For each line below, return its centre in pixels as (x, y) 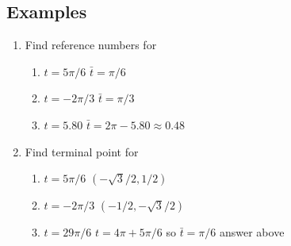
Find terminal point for (82, 151)
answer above (252, 232)
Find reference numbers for (91, 45)
